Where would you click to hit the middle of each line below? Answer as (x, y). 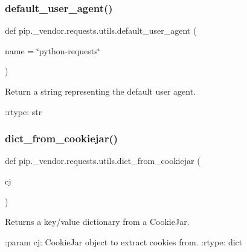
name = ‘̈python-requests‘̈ (53, 50)
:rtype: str (24, 111)
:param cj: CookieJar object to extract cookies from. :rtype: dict (124, 241)
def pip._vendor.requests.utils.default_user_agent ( (101, 30)
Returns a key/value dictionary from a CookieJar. (97, 222)
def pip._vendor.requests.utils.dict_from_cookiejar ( (103, 161)
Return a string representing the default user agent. (101, 91)
